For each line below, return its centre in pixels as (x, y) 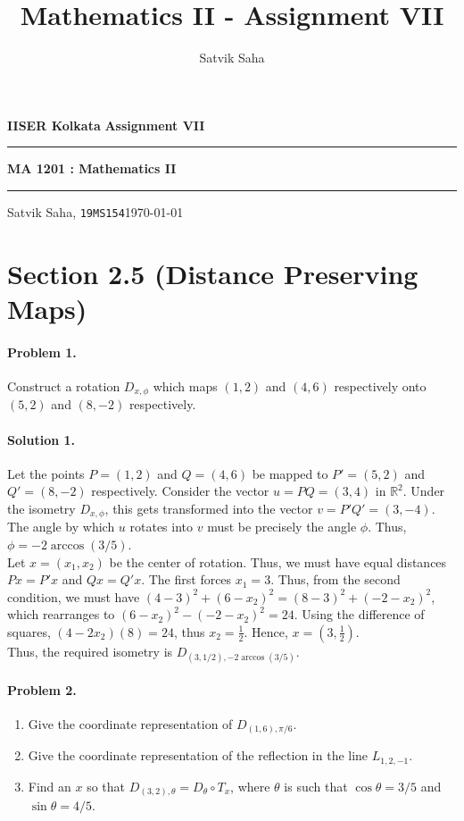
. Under (424, 491)
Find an (50, 786)
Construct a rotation (64, 385)
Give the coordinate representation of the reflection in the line (198, 755)
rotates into (162, 527)
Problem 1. (42, 352)
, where (250, 786)
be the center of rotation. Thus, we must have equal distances (278, 561)
